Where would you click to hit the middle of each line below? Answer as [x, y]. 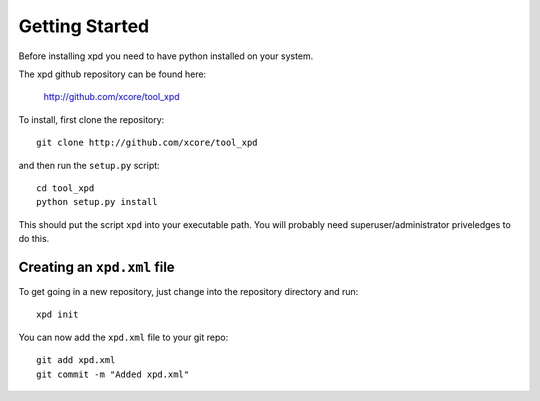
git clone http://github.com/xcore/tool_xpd [147, 143]
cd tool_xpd [65, 188]
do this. [34, 239]
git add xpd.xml [76, 360]
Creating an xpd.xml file [96, 266]
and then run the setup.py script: [89, 165]
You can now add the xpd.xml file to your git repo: [123, 337]
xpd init [57, 314]
